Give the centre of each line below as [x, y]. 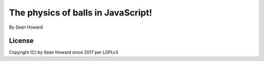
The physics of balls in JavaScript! [81, 13]
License [21, 41]
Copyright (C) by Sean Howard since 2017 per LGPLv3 [64, 52]
